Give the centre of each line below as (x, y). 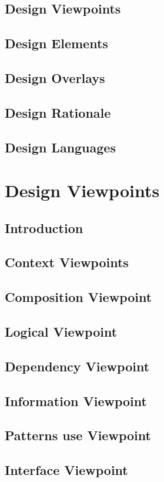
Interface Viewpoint (66, 470)
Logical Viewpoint (61, 332)
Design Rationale (58, 112)
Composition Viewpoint (78, 297)
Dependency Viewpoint (77, 366)
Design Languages (60, 147)
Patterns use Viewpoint (78, 435)
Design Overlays (55, 77)
